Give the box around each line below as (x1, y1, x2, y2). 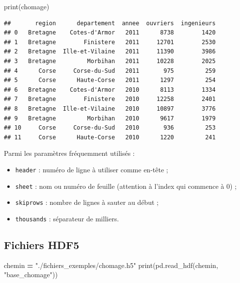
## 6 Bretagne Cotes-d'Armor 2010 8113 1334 (4, 86, 216, 93)
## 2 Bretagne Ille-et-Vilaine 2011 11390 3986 (4, 48, 216, 55)
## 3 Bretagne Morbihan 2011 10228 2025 (4, 57, 216, 65)
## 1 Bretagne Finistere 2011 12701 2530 (4, 38, 216, 46)
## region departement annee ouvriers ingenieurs (4, 19, 216, 27)
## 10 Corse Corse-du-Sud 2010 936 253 (4, 124, 216, 132)
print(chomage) (4, 1, 49, 11)
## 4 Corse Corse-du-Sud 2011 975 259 (4, 67, 216, 74)
